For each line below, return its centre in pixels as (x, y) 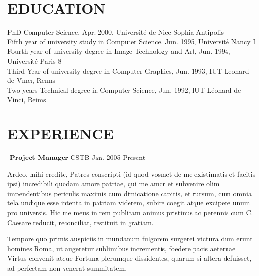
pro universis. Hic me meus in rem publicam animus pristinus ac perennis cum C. (130, 212)
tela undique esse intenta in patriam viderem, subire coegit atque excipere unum (129, 203)
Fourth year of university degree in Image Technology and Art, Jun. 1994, (119, 51)
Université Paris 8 (34, 60)
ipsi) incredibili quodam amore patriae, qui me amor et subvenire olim (113, 183)
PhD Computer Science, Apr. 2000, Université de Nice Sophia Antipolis (115, 32)
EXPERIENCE (61, 134)
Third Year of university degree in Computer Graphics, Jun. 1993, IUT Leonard (128, 70)
